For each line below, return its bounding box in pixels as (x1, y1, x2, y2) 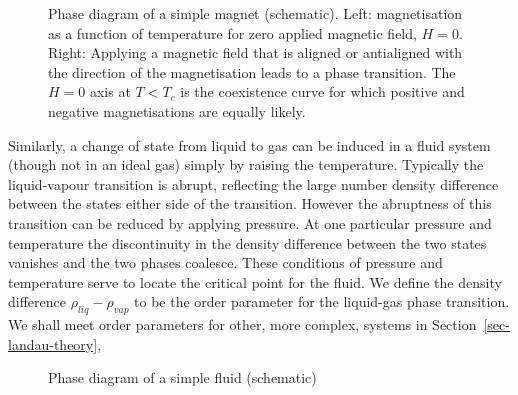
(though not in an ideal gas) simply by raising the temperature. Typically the (8, 154, 484, 175)
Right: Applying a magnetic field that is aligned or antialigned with (48, 42, 463, 63)
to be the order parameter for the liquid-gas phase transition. (134, 291, 510, 312)
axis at (89, 81, 131, 102)
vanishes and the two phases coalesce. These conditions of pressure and (8, 252, 443, 273)
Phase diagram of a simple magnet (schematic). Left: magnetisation (48, 3, 463, 23)
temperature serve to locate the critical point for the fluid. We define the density (8, 271, 502, 292)
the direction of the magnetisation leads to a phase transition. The (48, 61, 456, 82)
